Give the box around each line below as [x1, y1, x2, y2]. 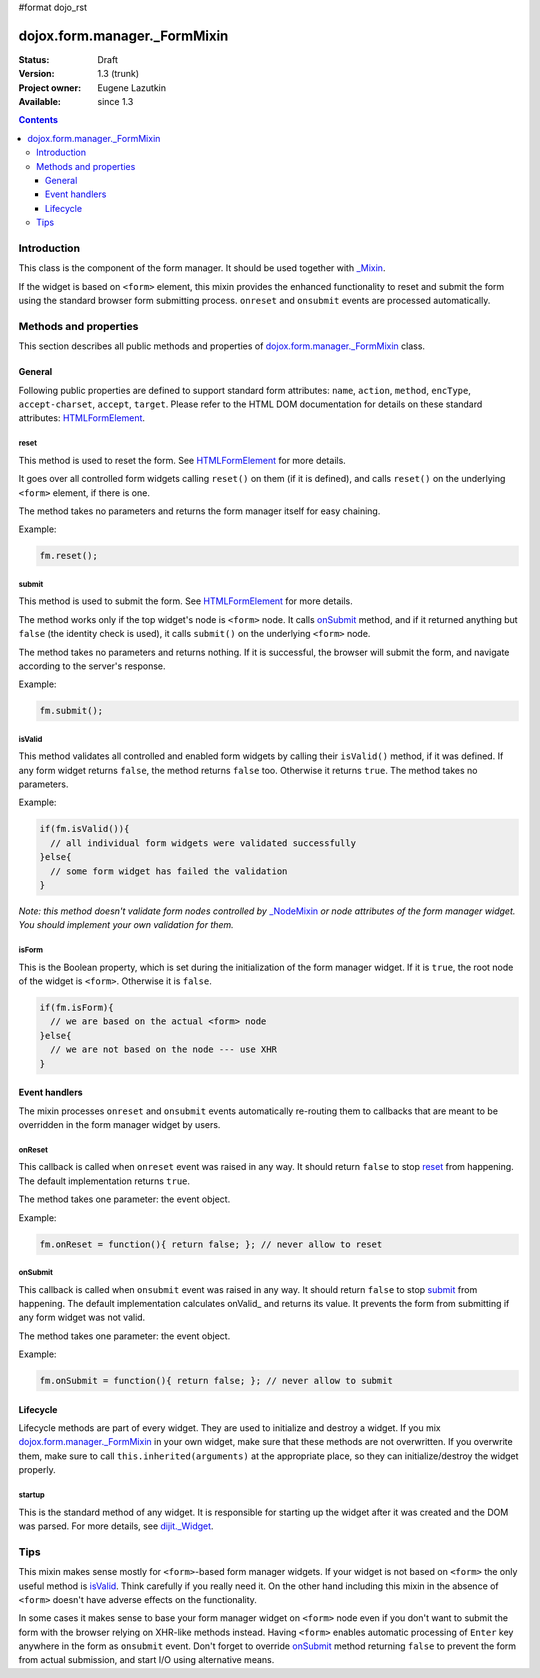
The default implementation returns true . [18, 1175, 190, 1187]
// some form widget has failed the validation [50, 865, 288, 877]
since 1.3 [97, 96, 134, 108]
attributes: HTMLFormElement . [18, 412, 145, 424]
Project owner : [18, 81, 82, 94]
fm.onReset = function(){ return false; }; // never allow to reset [39, 1238, 383, 1250]
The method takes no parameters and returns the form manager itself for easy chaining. [18, 505, 381, 517]
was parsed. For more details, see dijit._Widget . [18, 1520, 214, 1532]
